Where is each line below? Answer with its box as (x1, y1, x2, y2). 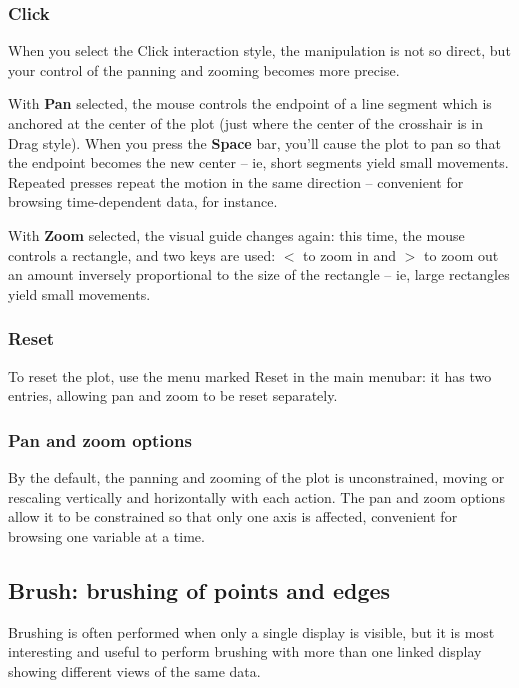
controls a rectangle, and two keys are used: (8, 244, 276, 265)
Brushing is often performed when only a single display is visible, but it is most (8, 621, 495, 642)
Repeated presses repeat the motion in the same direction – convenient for (8, 171, 464, 192)
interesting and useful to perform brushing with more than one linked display (8, 641, 482, 662)
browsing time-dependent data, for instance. (8, 191, 278, 212)
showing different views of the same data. (8, 660, 261, 681)
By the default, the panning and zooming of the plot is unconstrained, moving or (8, 466, 505, 487)
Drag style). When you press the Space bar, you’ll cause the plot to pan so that (8, 132, 501, 153)
